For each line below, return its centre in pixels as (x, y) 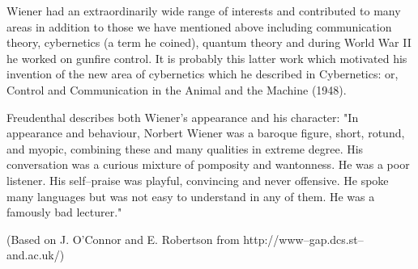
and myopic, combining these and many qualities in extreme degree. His (185, 148)
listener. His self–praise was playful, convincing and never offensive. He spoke (198, 180)
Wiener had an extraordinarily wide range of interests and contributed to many (204, 11)
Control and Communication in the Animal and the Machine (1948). (177, 89)
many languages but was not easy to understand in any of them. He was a (191, 196)
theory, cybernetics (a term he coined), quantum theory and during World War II (209, 42)
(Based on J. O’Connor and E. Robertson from (123, 239)
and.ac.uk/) (36, 255)
